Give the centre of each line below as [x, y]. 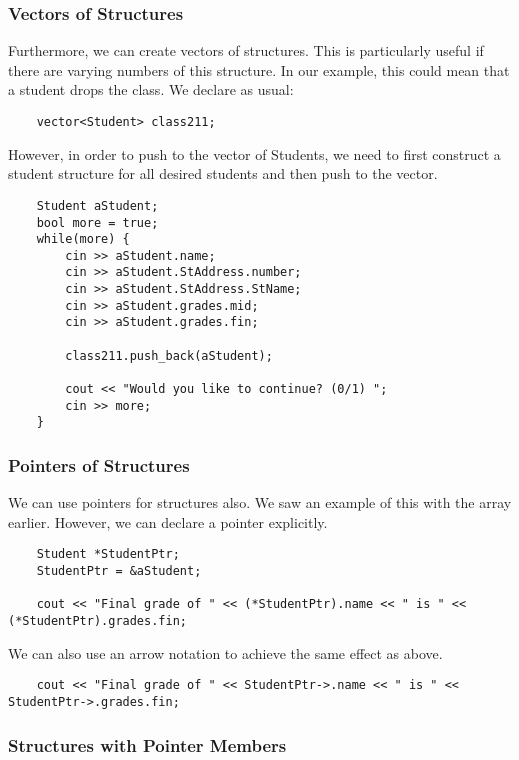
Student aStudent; [97, 205]
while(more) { [83, 239]
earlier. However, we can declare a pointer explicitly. [168, 521]
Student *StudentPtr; [108, 554]
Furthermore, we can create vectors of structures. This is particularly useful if [246, 50]
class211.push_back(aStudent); [169, 355]
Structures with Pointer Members [147, 744]
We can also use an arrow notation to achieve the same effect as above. [225, 652]
